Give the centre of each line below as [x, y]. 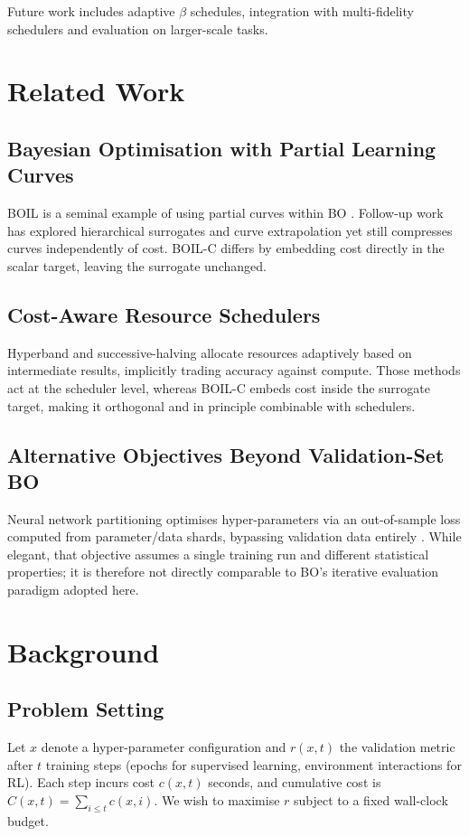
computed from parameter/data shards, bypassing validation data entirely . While [234, 536]
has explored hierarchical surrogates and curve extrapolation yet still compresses [230, 230]
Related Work [96, 91]
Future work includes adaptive [91, 11]
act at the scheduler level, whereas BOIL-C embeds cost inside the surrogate [219, 387]
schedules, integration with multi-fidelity [302, 11]
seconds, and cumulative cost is [295, 782]
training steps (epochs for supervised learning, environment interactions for [253, 764]
